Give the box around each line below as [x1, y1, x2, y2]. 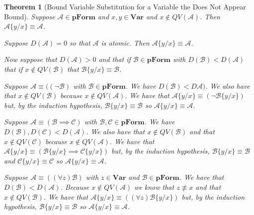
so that [70, 37, 90, 48]
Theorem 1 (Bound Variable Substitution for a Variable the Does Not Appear [4, 1, 246, 11]
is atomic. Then [101, 37, 150, 48]
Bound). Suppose [4, 11, 55, 21]
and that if [98, 54, 131, 64]
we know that [134, 181, 174, 192]
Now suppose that [4, 54, 57, 64]
